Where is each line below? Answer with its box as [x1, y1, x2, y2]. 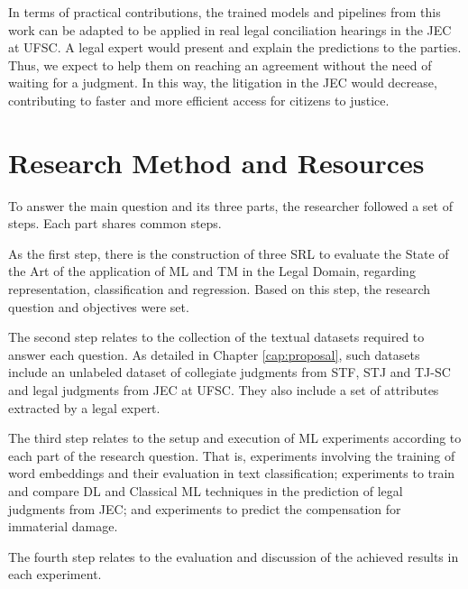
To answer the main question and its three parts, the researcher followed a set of [8, 196, 453, 215]
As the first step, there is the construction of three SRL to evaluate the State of [8, 244, 449, 262]
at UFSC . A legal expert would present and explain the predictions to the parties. [8, 38, 462, 57]
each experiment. [8, 565, 102, 584]
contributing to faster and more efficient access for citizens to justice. [8, 90, 390, 109]
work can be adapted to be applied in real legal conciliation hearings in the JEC [8, 20, 452, 39]
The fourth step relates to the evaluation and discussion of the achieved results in [8, 547, 459, 566]
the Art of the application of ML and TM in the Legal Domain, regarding [8, 262, 416, 281]
